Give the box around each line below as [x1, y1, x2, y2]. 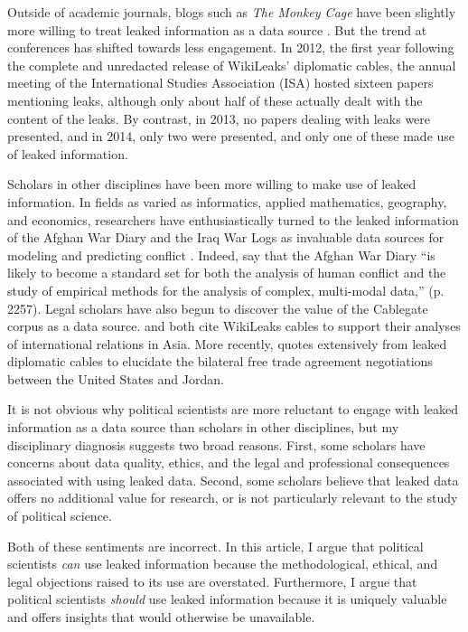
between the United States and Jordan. [7, 369, 224, 388]
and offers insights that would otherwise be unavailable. [7, 608, 315, 626]
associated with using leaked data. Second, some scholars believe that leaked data [7, 470, 459, 489]
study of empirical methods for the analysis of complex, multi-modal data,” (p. [7, 280, 445, 299]
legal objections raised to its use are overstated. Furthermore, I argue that [7, 571, 417, 590]
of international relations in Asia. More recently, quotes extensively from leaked [7, 334, 447, 353]
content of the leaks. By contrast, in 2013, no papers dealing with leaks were [7, 108, 431, 127]
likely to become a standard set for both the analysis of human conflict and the [7, 263, 446, 282]
